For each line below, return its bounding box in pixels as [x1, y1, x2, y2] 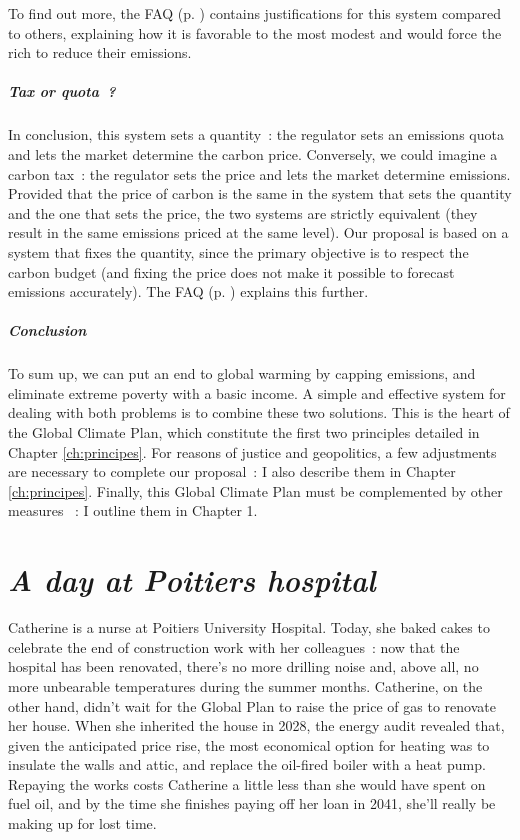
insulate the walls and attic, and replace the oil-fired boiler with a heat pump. [8, 754, 486, 775]
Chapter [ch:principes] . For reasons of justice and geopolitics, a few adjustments [8, 441, 497, 462]
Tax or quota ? [8, 81, 116, 102]
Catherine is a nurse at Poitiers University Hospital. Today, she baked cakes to [8, 617, 490, 638]
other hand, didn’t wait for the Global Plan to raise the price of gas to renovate [8, 695, 496, 716]
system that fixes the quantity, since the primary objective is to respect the [8, 241, 469, 262]
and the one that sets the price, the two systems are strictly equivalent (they [8, 202, 478, 223]
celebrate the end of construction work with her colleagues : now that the [8, 636, 460, 657]
